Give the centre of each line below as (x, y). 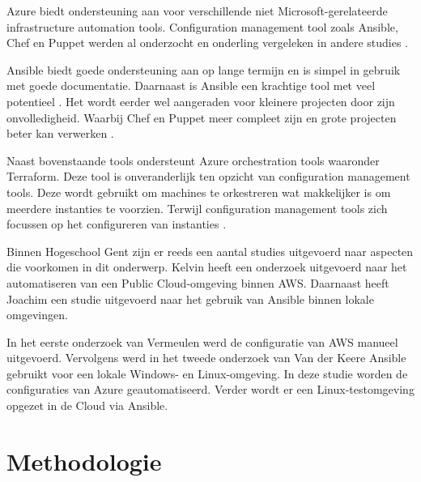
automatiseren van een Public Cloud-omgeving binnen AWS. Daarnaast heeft (198, 282)
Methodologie (84, 461)
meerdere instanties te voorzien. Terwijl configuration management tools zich (197, 208)
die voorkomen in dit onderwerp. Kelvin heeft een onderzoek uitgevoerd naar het (207, 267)
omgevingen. (37, 315)
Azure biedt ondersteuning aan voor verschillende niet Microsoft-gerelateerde (197, 11)
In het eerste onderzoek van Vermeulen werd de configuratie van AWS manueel (202, 341)
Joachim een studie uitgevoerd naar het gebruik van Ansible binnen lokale (190, 299)
